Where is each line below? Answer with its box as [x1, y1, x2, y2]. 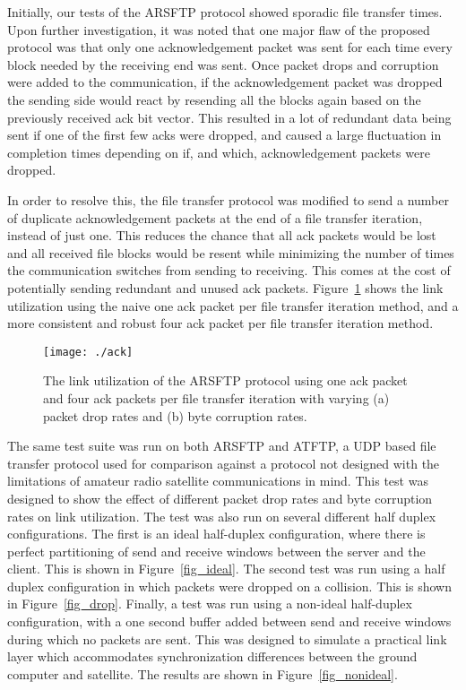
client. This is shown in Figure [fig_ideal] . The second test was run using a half [7, 559, 445, 578]
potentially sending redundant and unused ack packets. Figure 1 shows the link [7, 278, 444, 297]
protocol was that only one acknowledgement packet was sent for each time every [7, 38, 453, 56]
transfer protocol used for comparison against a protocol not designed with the [7, 453, 440, 472]
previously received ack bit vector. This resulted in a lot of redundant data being [7, 108, 452, 126]
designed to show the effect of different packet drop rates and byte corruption [7, 488, 433, 507]
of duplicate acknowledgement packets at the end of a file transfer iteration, [7, 208, 423, 227]
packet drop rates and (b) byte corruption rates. [43, 406, 307, 425]
